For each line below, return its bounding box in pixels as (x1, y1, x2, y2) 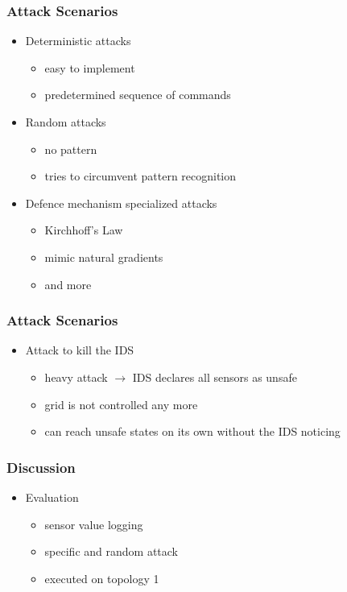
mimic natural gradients (44, 248, 163, 265)
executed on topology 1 (44, 569, 159, 586)
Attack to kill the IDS (25, 342, 134, 358)
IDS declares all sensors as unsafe (132, 368, 297, 385)
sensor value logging (44, 515, 143, 532)
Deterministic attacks (25, 32, 131, 49)
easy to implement (44, 59, 135, 76)
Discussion (6, 457, 76, 477)
